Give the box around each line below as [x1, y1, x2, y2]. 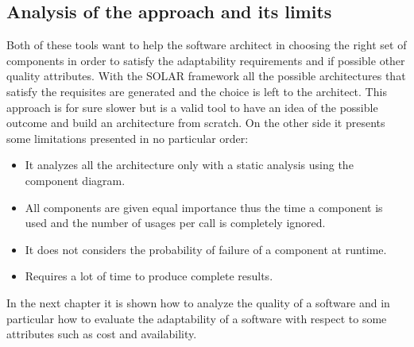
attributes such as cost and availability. [6, 326, 197, 342]
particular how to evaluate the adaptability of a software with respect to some [6, 310, 387, 326]
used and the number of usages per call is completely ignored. [25, 214, 326, 231]
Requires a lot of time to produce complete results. [25, 268, 273, 284]
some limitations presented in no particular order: [6, 129, 249, 146]
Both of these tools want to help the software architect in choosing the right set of [6, 37, 407, 53]
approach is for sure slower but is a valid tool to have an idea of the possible [6, 98, 378, 115]
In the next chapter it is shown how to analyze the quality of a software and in [6, 294, 390, 310]
